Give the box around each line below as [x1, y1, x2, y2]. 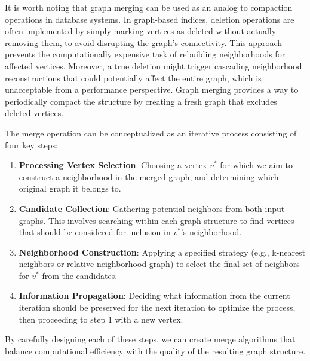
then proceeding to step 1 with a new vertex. [19, 313, 183, 325]
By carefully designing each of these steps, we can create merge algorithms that [5, 333, 296, 345]
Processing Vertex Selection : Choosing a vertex [19, 159, 207, 171]
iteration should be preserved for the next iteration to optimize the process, [19, 301, 296, 314]
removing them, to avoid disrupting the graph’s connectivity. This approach [5, 36, 282, 48]
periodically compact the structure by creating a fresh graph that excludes [5, 95, 277, 107]
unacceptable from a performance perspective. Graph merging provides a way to [5, 83, 299, 96]
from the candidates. [42, 269, 118, 281]
